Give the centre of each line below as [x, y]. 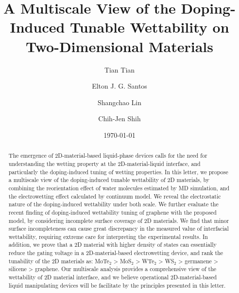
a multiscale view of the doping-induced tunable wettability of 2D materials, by [109, 180]
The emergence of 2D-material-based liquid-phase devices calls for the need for [108, 156]
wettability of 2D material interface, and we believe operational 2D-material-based [113, 277]
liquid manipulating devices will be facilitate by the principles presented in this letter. [117, 285]
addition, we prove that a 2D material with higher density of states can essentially [112, 245]
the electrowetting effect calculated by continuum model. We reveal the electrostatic [115, 196]
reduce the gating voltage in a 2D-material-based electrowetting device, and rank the [116, 253]
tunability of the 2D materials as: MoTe [59, 261]
